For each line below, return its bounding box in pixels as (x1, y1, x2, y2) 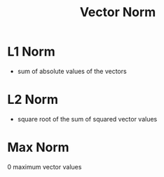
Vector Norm (79, 4, 156, 20)
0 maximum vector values (7, 162, 82, 171)
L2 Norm (7, 92, 58, 107)
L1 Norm (7, 44, 55, 60)
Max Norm (7, 140, 69, 155)
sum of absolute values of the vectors (17, 67, 128, 75)
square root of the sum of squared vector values (17, 114, 158, 123)
